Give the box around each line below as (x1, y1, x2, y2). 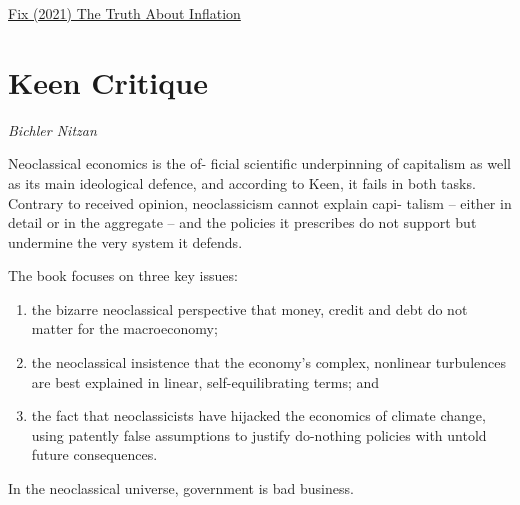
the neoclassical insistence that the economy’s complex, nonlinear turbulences (31, 352, 506, 373)
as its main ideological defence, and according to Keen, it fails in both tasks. (8, 172, 476, 193)
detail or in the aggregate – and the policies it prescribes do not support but (8, 212, 477, 233)
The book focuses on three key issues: (8, 265, 238, 286)
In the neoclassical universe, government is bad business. (8, 478, 354, 499)
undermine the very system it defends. (8, 231, 243, 252)
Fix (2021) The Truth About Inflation (8, 3, 241, 23)
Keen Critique (8, 61, 208, 102)
